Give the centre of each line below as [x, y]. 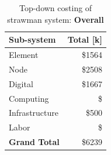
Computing [29, 98]
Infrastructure [34, 113]
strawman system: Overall [56, 19]
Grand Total [34, 142]
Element [24, 55]
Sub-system [32, 39]
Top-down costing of [56, 8]
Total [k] [85, 39]
